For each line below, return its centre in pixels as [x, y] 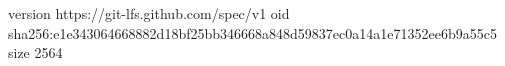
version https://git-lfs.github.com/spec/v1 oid [149, 13]
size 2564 [35, 52]
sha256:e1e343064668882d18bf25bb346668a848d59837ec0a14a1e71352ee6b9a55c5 [252, 32]
